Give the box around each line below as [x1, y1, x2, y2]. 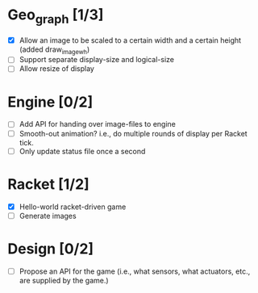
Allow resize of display [19, 64, 94, 73]
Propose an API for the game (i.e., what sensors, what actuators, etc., [19, 266, 251, 276]
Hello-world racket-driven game [19, 202, 127, 211]
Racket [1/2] [7, 175, 89, 193]
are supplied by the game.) [19, 275, 110, 285]
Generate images [19, 211, 77, 220]
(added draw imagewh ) [19, 44, 90, 56]
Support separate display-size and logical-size [19, 55, 175, 65]
